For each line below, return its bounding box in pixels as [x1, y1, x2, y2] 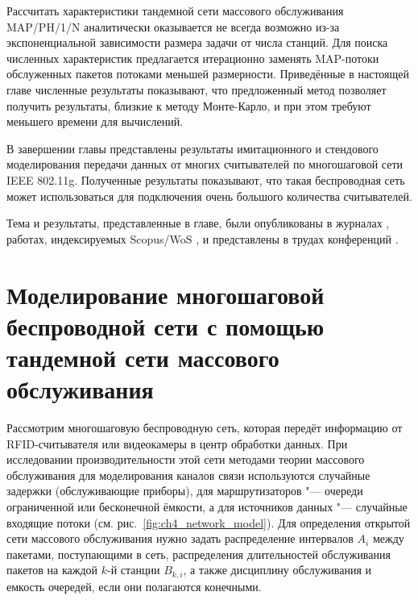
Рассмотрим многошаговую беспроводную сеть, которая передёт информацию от [6, 419, 403, 435]
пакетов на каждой [6, 561, 98, 578]
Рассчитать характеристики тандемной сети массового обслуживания [6, 2, 344, 19]
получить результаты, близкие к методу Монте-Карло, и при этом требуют [6, 97, 371, 114]
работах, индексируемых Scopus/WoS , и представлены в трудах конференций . [6, 230, 399, 247]
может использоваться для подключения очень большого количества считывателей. [6, 187, 412, 204]
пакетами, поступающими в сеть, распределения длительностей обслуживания [6, 545, 391, 562]
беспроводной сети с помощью [6, 309, 325, 342]
